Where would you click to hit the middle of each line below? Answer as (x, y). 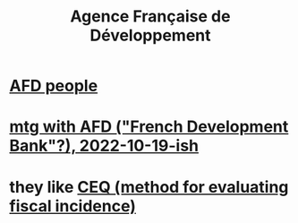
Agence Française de (150, 17)
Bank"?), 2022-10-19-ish (104, 146)
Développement (150, 35)
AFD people (54, 86)
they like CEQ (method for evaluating (149, 187)
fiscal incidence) (73, 206)
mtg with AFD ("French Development (149, 127)
